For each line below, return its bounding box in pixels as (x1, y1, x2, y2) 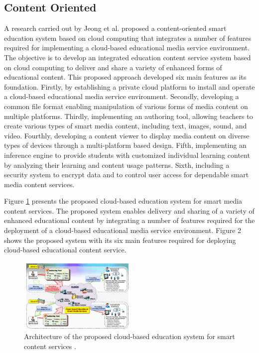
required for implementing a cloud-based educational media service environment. (4, 42, 250, 53)
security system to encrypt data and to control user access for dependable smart (4, 169, 249, 180)
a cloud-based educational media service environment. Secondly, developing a (4, 91, 239, 102)
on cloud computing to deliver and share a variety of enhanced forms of (4, 62, 222, 72)
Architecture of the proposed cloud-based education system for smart (24, 331, 235, 342)
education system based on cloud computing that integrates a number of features (4, 32, 252, 43)
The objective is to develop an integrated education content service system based (4, 52, 251, 62)
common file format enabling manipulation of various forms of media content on (4, 101, 248, 111)
